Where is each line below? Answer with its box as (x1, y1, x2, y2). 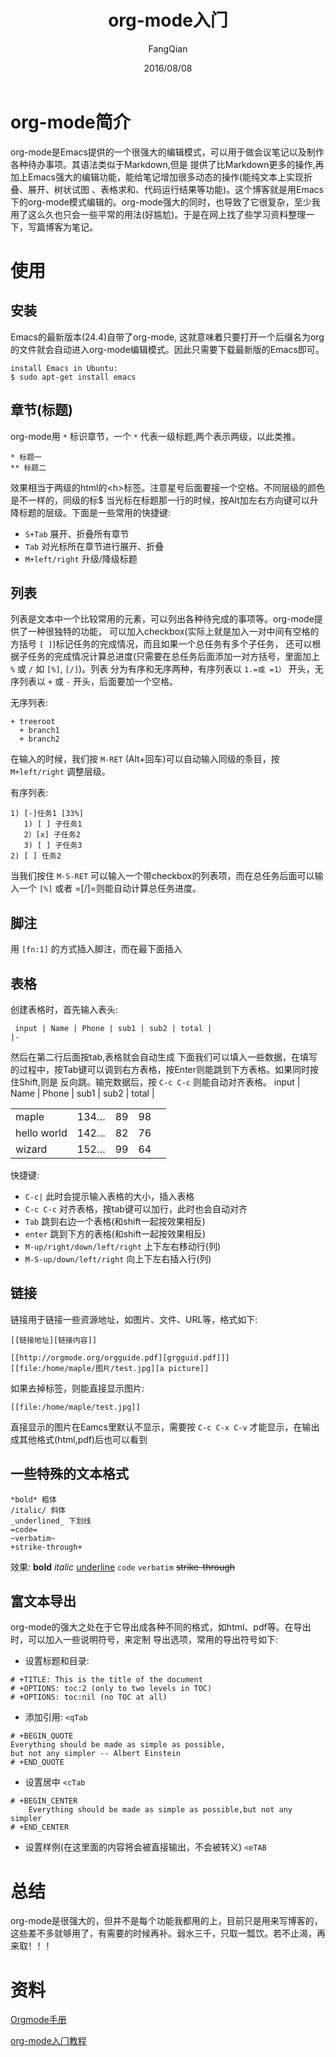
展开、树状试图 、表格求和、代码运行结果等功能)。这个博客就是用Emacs (27, 183, 324, 195)
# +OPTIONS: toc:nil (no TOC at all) (10, 1692, 168, 1703)
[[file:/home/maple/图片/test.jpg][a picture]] (10, 1363, 210, 1373)
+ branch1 (19, 726, 60, 736)
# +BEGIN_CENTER (10, 1796, 78, 1806)
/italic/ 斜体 (10, 1505, 67, 1515)
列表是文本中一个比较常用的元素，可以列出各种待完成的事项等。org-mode (10, 613, 315, 625)
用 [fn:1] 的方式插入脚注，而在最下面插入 (10, 943, 183, 955)
